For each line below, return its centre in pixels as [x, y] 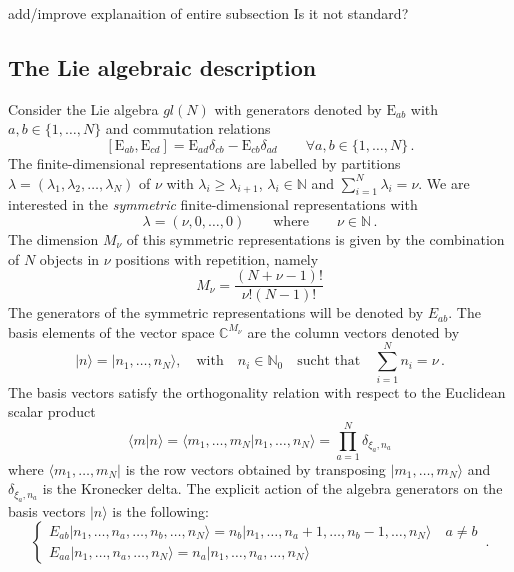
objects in [69, 258]
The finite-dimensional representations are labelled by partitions [204, 162]
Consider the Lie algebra [83, 108]
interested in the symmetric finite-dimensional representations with [213, 204]
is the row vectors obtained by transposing [255, 468]
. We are [444, 182]
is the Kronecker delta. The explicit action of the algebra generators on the [272, 488]
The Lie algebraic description [162, 66]
